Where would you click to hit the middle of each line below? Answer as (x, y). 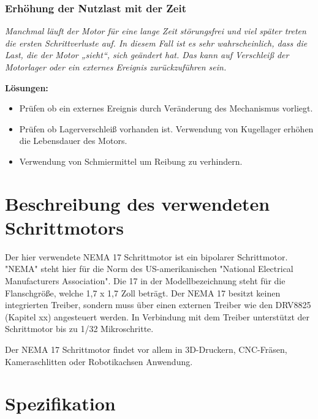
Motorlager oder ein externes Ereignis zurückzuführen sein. (116, 67)
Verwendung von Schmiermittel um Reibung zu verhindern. (131, 161)
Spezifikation (60, 403)
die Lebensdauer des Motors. (73, 141)
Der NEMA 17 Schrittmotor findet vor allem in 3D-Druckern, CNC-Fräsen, (146, 349)
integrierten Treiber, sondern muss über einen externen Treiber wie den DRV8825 (158, 305)
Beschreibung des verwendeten (138, 203)
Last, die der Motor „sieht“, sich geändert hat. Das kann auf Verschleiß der (147, 55)
